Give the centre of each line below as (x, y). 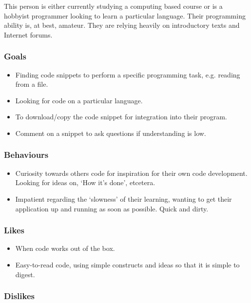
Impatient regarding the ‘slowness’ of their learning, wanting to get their (124, 199)
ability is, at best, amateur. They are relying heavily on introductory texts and (122, 25)
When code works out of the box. (65, 248)
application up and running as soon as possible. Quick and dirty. (112, 208)
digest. (25, 274)
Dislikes (19, 296)
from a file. (32, 84)
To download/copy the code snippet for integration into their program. (121, 117)
